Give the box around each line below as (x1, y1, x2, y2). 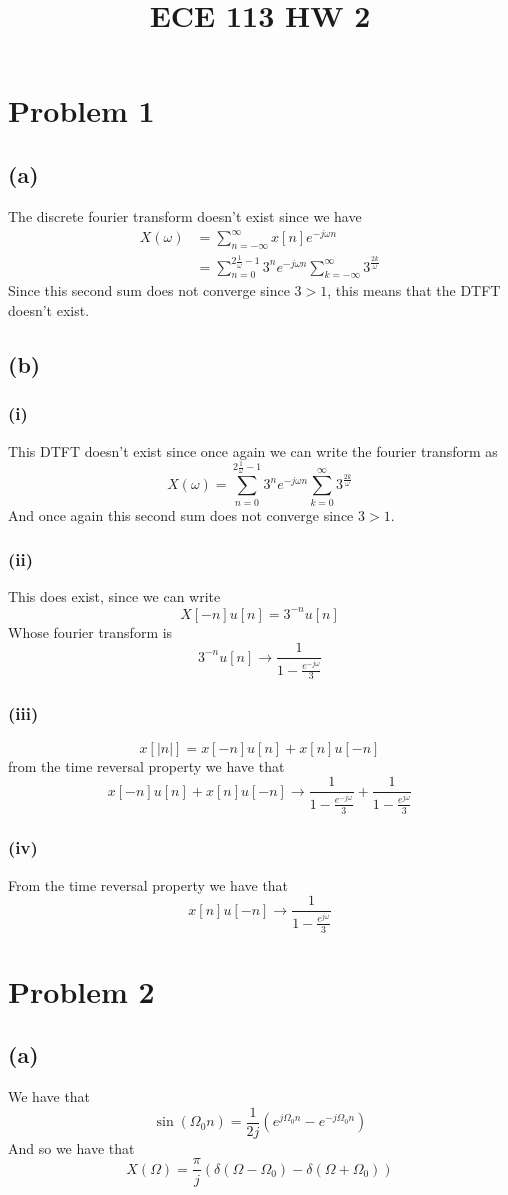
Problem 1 (8, 90, 155, 131)
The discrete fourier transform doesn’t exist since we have (8, 205, 362, 226)
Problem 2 (8, 970, 155, 1011)
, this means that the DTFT (327, 280, 501, 301)
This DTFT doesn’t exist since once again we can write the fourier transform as (8, 440, 498, 461)
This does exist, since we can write (8, 586, 221, 607)
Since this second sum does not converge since (8, 280, 290, 301)
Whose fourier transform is (8, 621, 173, 642)
